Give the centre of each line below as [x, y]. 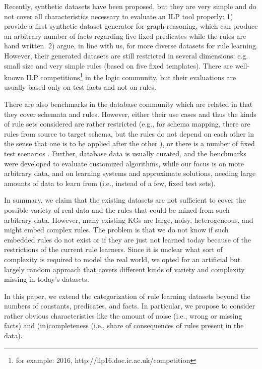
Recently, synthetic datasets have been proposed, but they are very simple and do [130, 6]
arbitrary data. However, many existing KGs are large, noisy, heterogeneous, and [129, 220]
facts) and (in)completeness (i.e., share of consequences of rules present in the [124, 325]
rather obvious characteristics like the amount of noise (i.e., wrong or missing [123, 315]
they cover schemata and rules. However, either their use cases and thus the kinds [130, 114]
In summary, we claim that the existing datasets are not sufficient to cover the [125, 200]
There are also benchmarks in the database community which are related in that [128, 104]
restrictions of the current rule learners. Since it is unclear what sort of [113, 249]
